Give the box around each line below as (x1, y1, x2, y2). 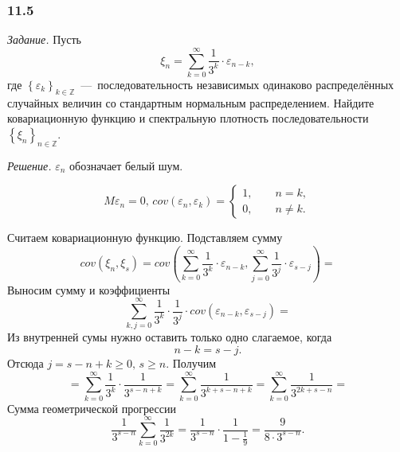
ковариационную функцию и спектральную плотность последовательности (7, 110, 369, 127)
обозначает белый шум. (69, 157, 183, 173)
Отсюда (7, 354, 44, 371)
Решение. (7, 157, 52, 173)
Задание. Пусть (7, 31, 81, 48)
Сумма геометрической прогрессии (7, 399, 176, 416)
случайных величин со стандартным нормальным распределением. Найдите (7, 94, 375, 111)
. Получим (166, 354, 217, 371)
